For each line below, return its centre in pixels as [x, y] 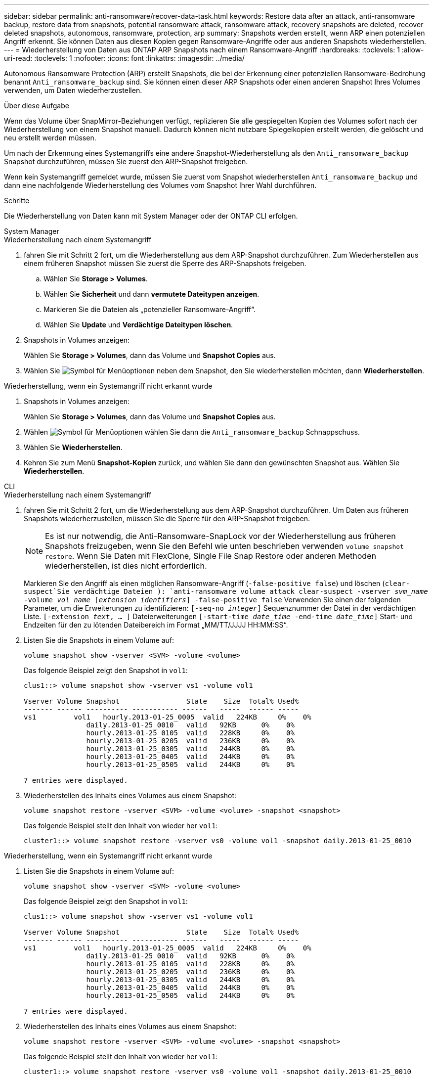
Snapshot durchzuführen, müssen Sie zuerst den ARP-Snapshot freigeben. [126, 161]
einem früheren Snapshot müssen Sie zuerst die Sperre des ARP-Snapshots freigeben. [165, 263]
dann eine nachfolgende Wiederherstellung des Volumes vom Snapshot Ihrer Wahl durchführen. [160, 185]
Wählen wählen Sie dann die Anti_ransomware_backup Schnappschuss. [192, 432]
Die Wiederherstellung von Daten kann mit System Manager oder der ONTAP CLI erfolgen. [151, 216]
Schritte [17, 201]
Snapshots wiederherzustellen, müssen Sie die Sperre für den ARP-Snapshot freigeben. [167, 518]
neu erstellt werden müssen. [50, 138]
